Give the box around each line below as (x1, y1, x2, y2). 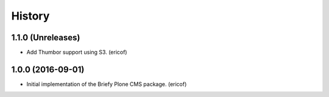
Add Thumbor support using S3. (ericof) (26, 49, 127, 56)
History (11, 9, 50, 23)
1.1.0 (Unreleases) (11, 32, 80, 43)
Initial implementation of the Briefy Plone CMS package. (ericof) (26, 80, 187, 88)
